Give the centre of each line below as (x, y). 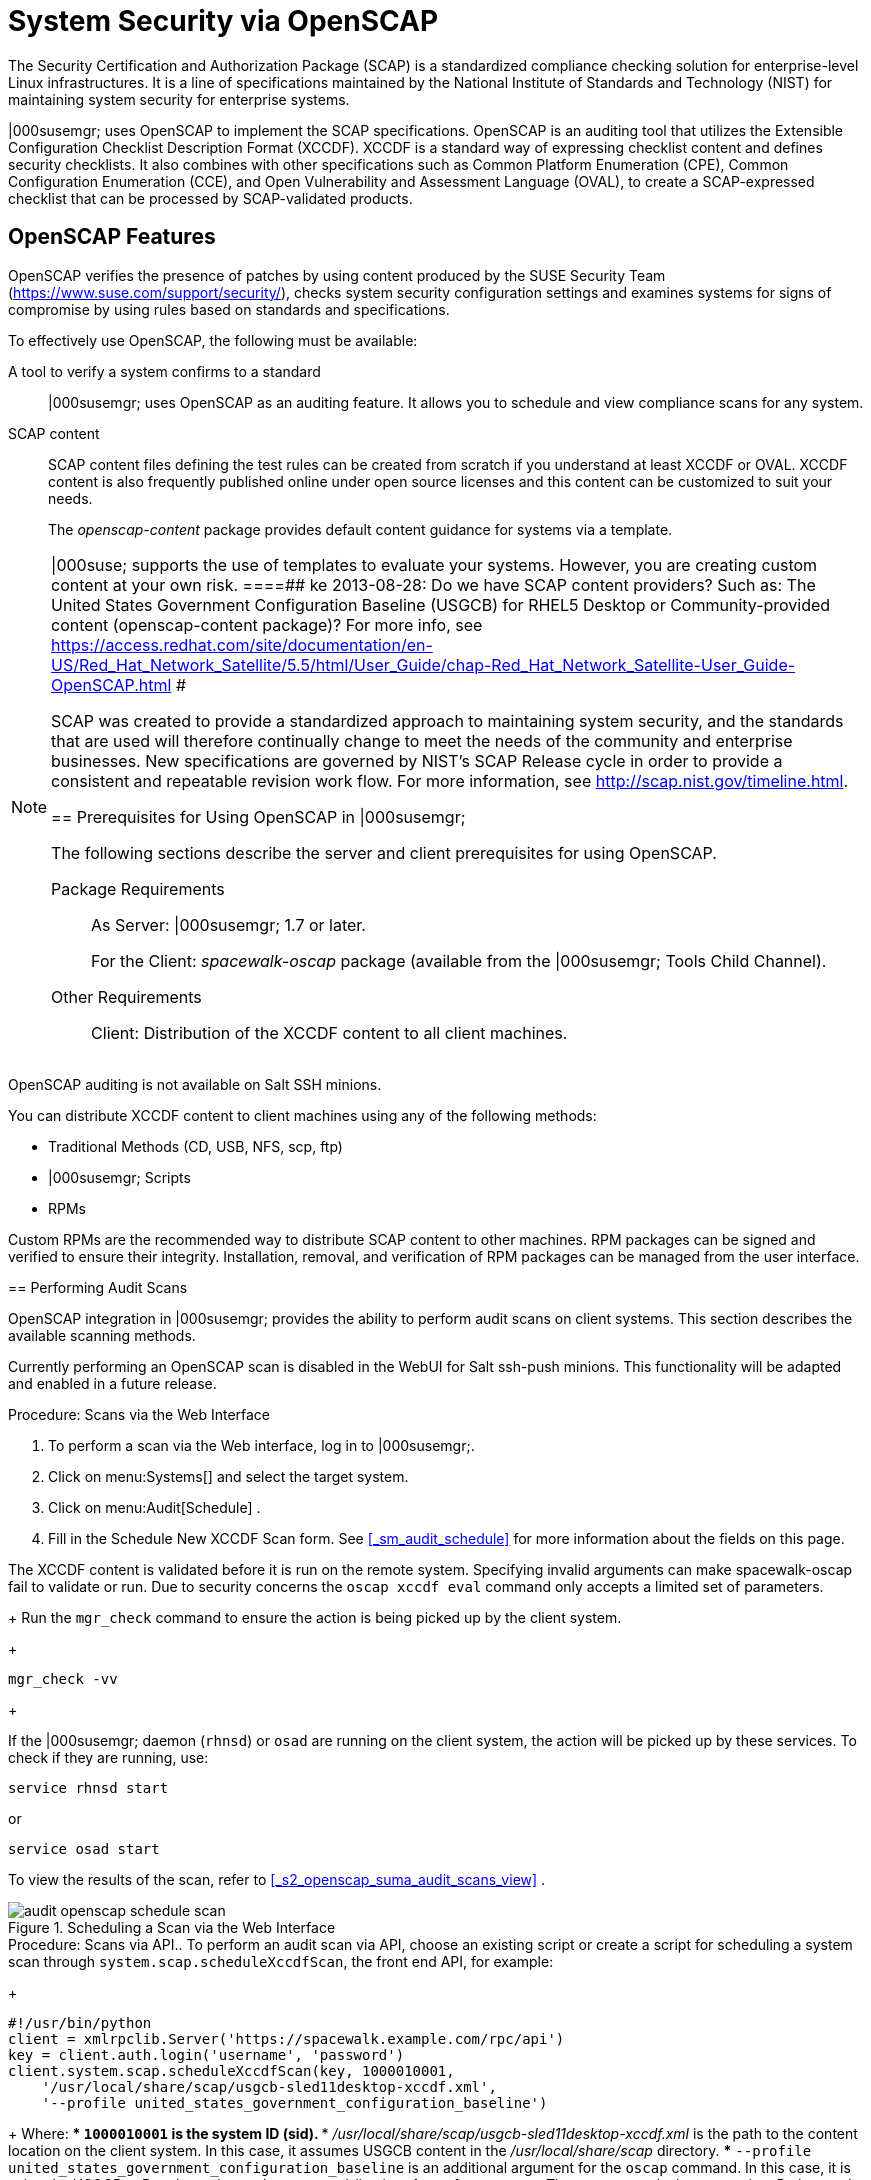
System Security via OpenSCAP (223, 21)
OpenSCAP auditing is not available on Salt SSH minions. (195, 1084)
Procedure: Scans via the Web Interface (139, 1414)
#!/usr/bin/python (80, 2022)
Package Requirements (138, 888)
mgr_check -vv (63, 1678)
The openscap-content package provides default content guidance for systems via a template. (360, 529)
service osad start (84, 1848)
